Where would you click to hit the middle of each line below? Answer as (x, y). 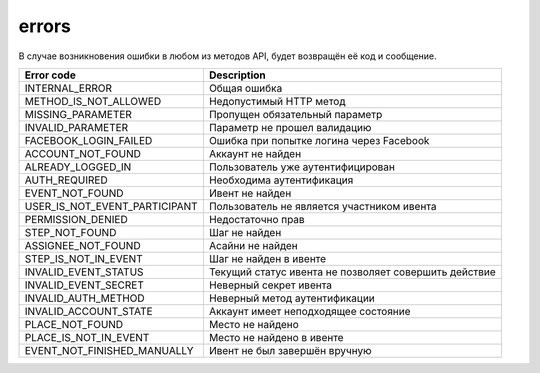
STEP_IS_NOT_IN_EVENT (84, 258)
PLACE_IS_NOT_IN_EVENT (87, 337)
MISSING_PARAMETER (78, 114)
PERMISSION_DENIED (76, 219)
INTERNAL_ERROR (68, 88)
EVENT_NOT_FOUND (74, 193)
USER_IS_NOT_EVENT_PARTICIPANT (111, 206)
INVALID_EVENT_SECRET (84, 285)
